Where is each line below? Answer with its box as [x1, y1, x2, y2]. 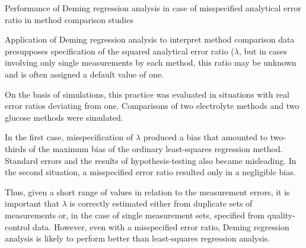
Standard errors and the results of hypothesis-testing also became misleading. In [5, 154, 297, 166]
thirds [5, 142, 26, 154]
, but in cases [238, 44, 288, 57]
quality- [267, 208, 295, 221]
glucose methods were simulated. [5, 111, 123, 123]
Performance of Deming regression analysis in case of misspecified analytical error [5, 2, 301, 14]
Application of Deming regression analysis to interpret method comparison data [5, 33, 295, 46]
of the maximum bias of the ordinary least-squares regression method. [28, 142, 283, 154]
